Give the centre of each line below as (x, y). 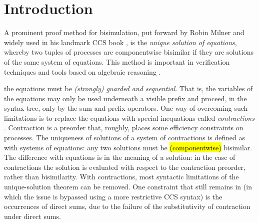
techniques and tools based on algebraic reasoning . (82, 71)
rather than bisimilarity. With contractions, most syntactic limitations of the (121, 177)
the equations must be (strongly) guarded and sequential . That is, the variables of (128, 88)
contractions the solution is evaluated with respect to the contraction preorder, (125, 167)
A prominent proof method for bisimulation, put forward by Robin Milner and (124, 32)
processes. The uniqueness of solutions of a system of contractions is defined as (125, 138)
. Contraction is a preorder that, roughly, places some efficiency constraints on (124, 128)
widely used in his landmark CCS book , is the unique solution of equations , (120, 42)
